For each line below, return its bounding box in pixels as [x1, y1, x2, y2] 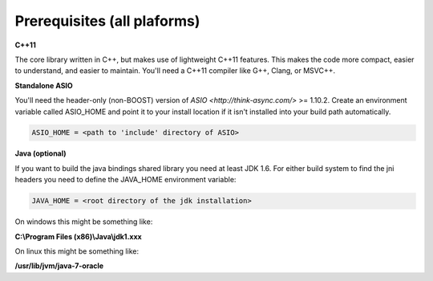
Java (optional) [14, 149, 67, 158]
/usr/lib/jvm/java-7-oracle [14, 261, 104, 271]
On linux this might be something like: [14, 246, 140, 256]
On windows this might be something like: [14, 217, 153, 226]
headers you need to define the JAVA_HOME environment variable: [14, 175, 237, 185]
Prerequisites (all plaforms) [14, 12, 200, 30]
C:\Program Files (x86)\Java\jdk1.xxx [14, 231, 142, 241]
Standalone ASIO [14, 80, 74, 90]
